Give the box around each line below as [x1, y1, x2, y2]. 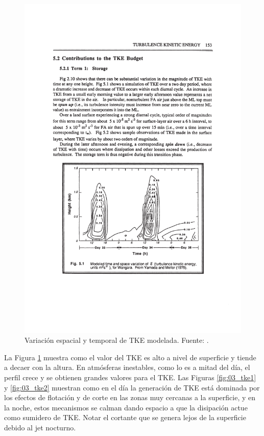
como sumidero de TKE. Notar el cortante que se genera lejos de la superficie [4, 412, 246, 423]
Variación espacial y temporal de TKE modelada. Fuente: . [25, 335, 209, 345]
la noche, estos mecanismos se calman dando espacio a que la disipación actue [4, 402, 248, 412]
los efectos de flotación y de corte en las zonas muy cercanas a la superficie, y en [4, 392, 256, 403]
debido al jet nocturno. [4, 422, 76, 432]
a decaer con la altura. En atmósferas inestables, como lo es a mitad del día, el [4, 362, 250, 373]
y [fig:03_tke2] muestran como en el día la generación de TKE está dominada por [4, 382, 260, 393]
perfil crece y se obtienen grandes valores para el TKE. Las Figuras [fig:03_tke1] [4, 372, 256, 382]
